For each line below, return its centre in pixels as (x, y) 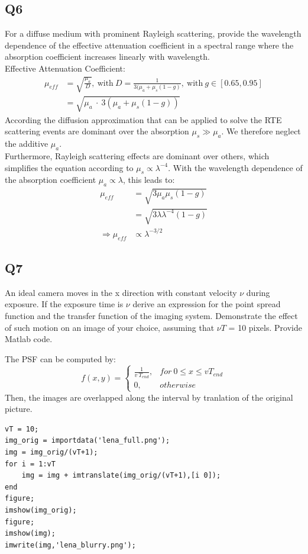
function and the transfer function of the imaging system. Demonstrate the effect (151, 315)
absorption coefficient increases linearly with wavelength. (107, 57)
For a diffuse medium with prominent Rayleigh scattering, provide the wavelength (153, 33)
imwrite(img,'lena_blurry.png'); (70, 545)
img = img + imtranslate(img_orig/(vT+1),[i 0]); (121, 476)
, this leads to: (149, 180)
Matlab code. (29, 339)
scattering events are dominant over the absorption (97, 131)
